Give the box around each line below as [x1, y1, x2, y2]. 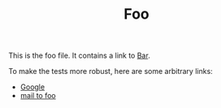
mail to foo [19, 91, 56, 101]
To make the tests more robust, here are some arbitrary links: [8, 67, 213, 76]
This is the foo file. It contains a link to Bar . [8, 50, 150, 61]
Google [19, 82, 45, 92]
